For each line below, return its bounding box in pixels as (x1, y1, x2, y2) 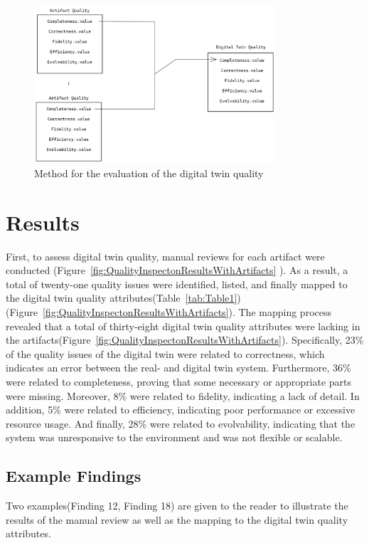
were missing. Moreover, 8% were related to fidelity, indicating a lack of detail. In (6, 388, 360, 403)
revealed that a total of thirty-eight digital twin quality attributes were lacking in (6, 318, 360, 333)
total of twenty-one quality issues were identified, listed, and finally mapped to (6, 276, 348, 291)
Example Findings (6, 465, 141, 487)
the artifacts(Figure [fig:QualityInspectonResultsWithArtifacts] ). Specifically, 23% (6, 332, 364, 347)
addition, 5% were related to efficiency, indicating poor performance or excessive (6, 402, 355, 417)
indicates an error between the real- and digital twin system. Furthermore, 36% (6, 360, 351, 375)
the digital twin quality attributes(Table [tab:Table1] (6, 290, 237, 305)
